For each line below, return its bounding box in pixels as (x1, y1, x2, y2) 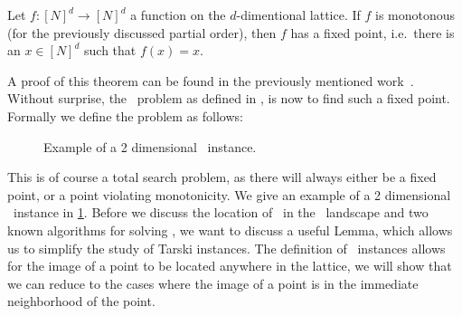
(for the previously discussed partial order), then (7, 23, 277, 42)
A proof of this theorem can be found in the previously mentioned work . (7, 71, 414, 90)
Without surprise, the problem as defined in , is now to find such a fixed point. (7, 89, 450, 108)
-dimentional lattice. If (236, 5, 361, 24)
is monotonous (375, 5, 456, 24)
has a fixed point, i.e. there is (290, 23, 455, 42)
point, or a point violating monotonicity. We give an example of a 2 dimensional (7, 185, 451, 204)
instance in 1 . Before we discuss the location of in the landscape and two (13, 203, 429, 222)
